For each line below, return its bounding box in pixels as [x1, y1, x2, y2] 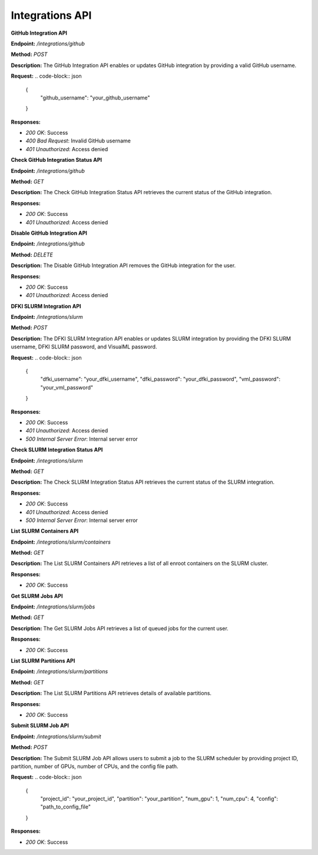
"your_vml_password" [40, 384, 94, 391]
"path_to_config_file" [40, 803, 91, 810]
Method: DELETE [11, 251, 53, 258]
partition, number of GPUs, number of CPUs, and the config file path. [11, 763, 179, 770]
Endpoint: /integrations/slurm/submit [11, 733, 101, 740]
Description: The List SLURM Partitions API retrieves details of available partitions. [11, 690, 212, 697]
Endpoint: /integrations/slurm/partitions [11, 668, 108, 675]
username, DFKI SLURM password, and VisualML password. [11, 343, 157, 350]
